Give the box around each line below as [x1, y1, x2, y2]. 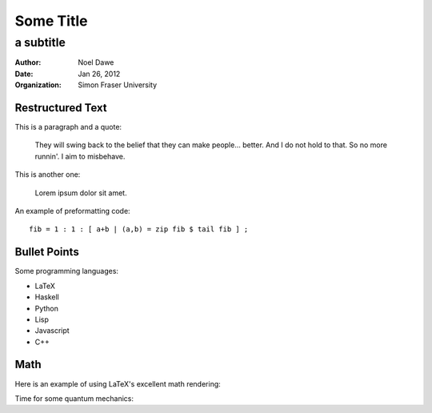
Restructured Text [14, 101, 107, 114]
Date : [14, 69, 34, 78]
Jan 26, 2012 [78, 69, 121, 78]
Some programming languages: [14, 267, 119, 276]
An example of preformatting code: [14, 206, 131, 216]
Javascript [34, 326, 70, 335]
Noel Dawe [78, 58, 114, 67]
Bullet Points [14, 245, 79, 259]
